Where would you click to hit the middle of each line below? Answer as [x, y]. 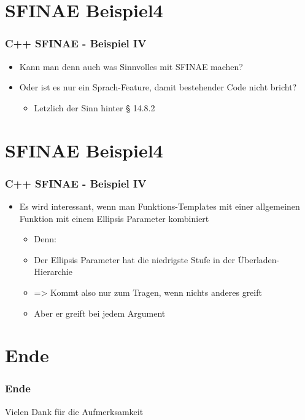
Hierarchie [53, 271]
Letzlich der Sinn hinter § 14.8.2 [95, 107]
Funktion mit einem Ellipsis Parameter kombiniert [114, 218]
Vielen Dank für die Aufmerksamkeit [74, 411]
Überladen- [259, 259]
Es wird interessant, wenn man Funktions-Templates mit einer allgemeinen [160, 206]
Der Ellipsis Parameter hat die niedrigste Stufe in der [134, 259]
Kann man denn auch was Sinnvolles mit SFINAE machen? [131, 66]
